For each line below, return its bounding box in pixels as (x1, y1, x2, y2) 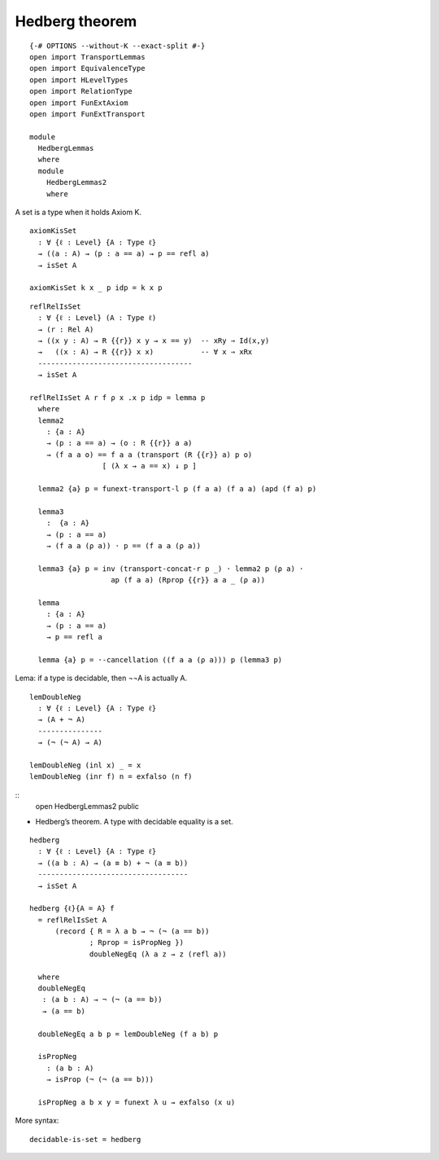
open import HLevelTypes (29, 75, 128, 85)
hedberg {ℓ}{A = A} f (29, 904, 115, 913)
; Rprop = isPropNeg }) (89, 938, 185, 947)
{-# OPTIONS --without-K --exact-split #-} (29, 41, 206, 51)
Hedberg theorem (15, 12, 137, 30)
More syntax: (15, 1116, 59, 1126)
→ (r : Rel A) (37, 324, 94, 334)
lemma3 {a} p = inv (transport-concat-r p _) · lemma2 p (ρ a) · (37, 564, 304, 573)
